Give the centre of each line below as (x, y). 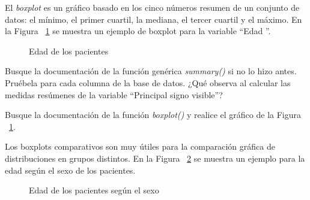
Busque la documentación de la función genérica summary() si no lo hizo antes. (151, 71)
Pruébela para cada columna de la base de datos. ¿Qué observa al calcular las (148, 82)
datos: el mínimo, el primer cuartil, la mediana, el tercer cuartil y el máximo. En (153, 19)
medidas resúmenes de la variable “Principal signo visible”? (114, 94)
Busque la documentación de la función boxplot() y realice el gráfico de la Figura (153, 115)
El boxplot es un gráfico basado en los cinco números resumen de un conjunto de (152, 7)
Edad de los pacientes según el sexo (94, 190)
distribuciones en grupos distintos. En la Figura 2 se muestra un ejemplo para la (155, 158)
